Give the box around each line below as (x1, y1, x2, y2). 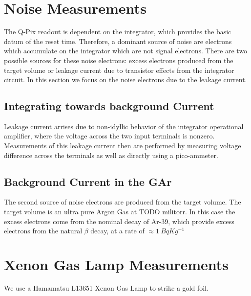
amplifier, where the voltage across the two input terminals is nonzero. (4, 131, 215, 141)
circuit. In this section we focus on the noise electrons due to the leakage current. (4, 74, 247, 85)
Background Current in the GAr (4, 174, 172, 189)
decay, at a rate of (90, 226, 145, 236)
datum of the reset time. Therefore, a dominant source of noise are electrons (4, 36, 232, 46)
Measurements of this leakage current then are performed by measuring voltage (4, 140, 241, 151)
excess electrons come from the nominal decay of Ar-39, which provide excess (4, 216, 234, 226)
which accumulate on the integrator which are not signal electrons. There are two (4, 46, 248, 56)
